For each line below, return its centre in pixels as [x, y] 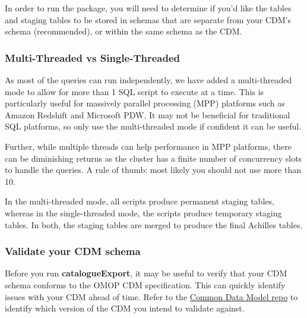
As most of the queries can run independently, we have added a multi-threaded [148, 80]
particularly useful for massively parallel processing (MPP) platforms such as [145, 103]
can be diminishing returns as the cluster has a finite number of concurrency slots [153, 158]
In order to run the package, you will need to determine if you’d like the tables [148, 8]
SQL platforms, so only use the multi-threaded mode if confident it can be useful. [153, 126]
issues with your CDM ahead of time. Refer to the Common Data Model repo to [151, 296]
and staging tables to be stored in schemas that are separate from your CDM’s [148, 19]
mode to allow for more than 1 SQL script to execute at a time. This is [134, 91]
